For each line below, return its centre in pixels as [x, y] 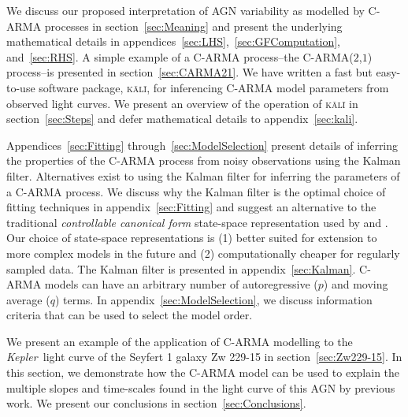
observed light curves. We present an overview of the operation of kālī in [182, 103]
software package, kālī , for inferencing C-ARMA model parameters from [214, 87]
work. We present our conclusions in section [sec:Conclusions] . [156, 403]
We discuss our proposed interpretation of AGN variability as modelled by [185, 10]
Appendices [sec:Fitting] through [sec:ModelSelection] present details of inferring [202, 145]
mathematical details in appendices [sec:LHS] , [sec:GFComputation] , [173, 41]
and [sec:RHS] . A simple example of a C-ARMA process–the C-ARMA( [180, 56]
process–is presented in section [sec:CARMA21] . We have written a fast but [189, 72]
